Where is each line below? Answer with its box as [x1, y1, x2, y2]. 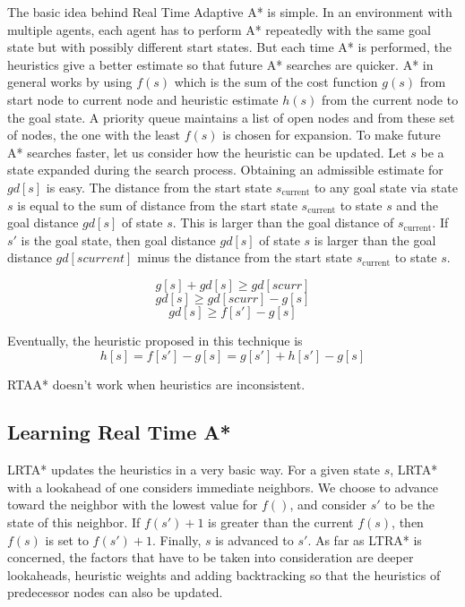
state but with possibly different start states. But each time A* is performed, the [7, 38, 452, 56]
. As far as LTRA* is [307, 530, 422, 549]
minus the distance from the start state [137, 248, 353, 267]
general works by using [7, 73, 133, 91]
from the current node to [322, 90, 459, 108]
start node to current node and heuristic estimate [7, 90, 279, 108]
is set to [45, 530, 89, 549]
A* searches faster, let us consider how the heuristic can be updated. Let [7, 142, 407, 161]
